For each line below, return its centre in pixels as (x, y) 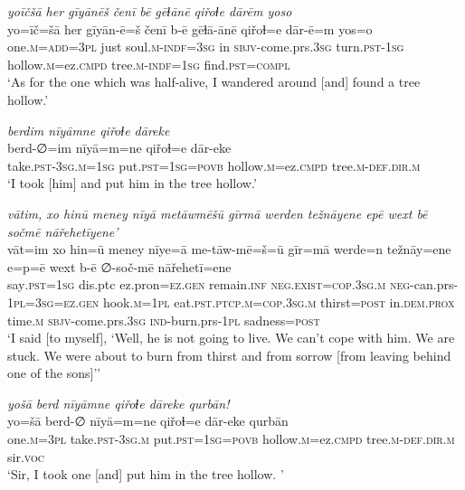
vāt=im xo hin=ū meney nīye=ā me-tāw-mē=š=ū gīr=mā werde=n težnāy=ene (229, 249)
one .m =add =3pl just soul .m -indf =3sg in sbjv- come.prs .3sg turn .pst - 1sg (206, 47)
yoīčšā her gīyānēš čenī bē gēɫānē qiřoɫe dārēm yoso (150, 11)
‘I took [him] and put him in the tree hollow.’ (132, 183)
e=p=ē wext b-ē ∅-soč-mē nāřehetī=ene (119, 266)
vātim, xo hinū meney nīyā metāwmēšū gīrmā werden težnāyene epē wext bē (218, 213)
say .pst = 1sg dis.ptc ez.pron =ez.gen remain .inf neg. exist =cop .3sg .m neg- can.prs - (233, 284)
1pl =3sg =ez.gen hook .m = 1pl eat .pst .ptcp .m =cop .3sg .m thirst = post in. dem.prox (231, 302)
